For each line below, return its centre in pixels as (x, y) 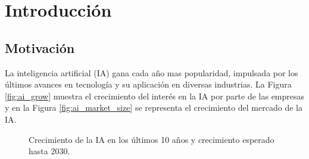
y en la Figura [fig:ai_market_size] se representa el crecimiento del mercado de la (154, 107)
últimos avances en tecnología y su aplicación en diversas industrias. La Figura (148, 84)
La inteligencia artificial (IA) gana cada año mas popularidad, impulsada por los (152, 72)
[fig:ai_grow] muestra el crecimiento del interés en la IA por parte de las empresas (155, 96)
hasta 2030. (49, 151)
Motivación (40, 47)
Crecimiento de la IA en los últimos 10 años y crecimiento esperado (152, 139)
